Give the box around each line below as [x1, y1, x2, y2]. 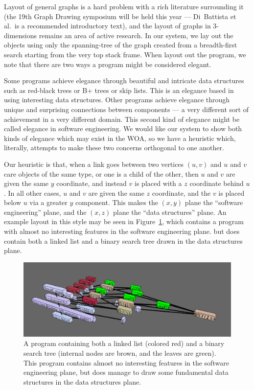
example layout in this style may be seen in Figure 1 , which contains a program [4, 216, 244, 227]
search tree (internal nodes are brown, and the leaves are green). [23, 347, 216, 358]
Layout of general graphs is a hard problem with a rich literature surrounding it [4, 1, 244, 11]
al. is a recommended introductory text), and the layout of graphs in [4, 21, 211, 31]
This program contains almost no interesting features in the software [23, 357, 229, 367]
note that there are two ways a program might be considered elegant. [4, 59, 211, 69]
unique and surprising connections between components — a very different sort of [4, 104, 249, 114]
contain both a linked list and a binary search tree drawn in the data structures [4, 235, 243, 246]
